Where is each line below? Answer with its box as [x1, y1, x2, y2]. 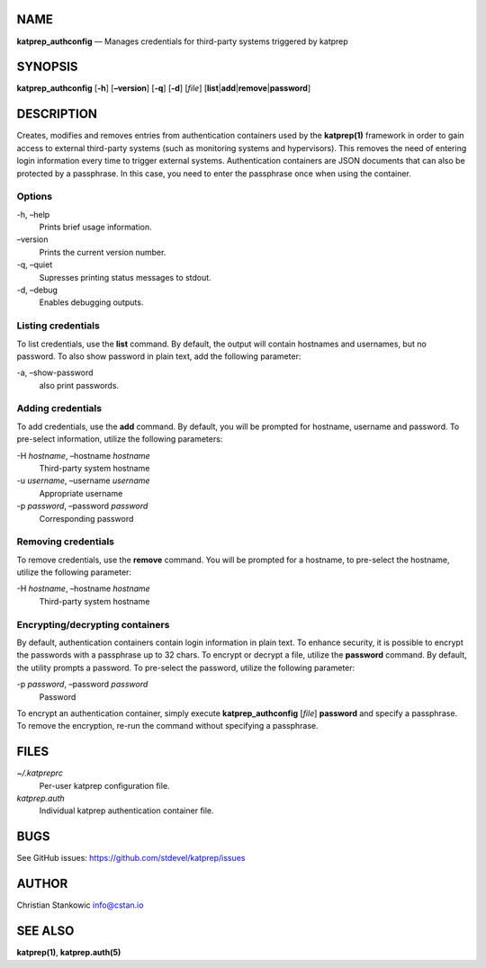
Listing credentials [16, 319, 101, 332]
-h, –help [16, 209, 50, 220]
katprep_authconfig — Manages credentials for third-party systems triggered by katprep [16, 36, 348, 47]
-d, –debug [16, 284, 58, 295]
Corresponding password [39, 513, 134, 524]
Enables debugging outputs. [39, 297, 144, 308]
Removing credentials [16, 535, 114, 548]
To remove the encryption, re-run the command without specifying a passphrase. [16, 721, 319, 731]
